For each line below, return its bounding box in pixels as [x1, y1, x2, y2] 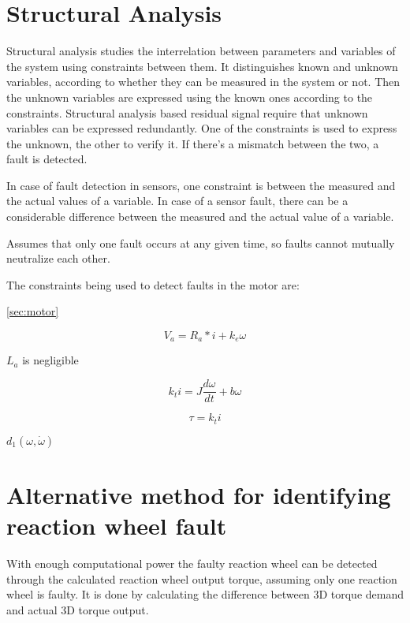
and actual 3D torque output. [6, 601, 149, 617]
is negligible [22, 352, 79, 368]
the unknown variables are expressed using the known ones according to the [6, 88, 373, 105]
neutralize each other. [6, 250, 110, 267]
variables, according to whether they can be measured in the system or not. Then [6, 73, 401, 90]
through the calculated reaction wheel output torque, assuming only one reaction [6, 570, 397, 587]
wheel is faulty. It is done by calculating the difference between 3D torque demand [6, 586, 404, 602]
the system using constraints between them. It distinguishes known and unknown [6, 58, 398, 74]
